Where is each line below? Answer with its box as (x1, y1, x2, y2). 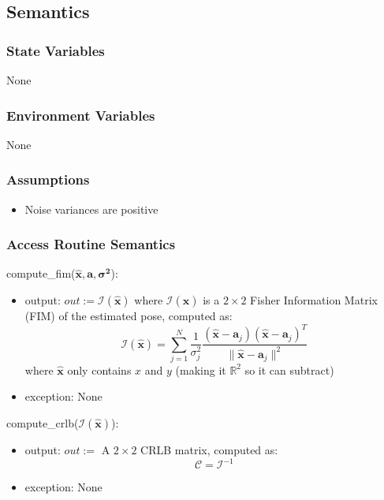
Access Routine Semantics (6, 234, 176, 254)
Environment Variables (6, 105, 155, 125)
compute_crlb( (6, 415, 79, 431)
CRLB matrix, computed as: (140, 442, 278, 458)
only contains (67, 361, 132, 378)
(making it (175, 361, 226, 378)
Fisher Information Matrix (250, 292, 378, 308)
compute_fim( (6, 265, 76, 282)
